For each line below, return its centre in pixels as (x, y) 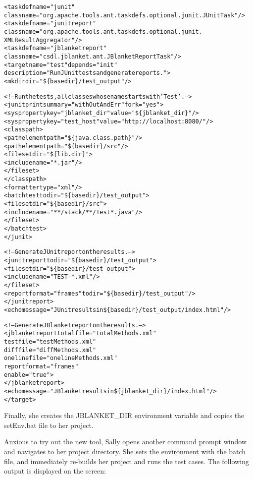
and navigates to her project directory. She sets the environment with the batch (125, 451)
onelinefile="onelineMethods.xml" (61, 358)
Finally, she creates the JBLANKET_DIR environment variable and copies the (124, 415)
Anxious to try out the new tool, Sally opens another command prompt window (125, 442)
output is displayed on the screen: (55, 471)
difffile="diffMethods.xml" (50, 350)
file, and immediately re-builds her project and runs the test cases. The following (126, 461)
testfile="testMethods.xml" (50, 341)
